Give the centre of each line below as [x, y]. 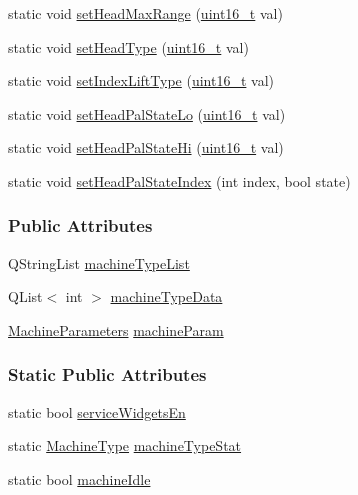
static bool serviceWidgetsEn [97, 411]
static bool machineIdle [79, 478]
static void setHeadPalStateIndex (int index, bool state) [179, 180]
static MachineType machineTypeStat [125, 445]
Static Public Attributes [107, 374]
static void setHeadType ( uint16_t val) [128, 46]
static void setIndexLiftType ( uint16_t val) [141, 80]
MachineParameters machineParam [116, 329]
